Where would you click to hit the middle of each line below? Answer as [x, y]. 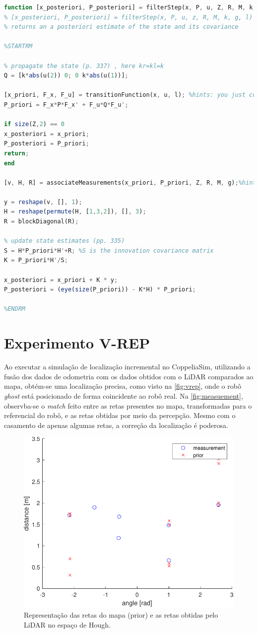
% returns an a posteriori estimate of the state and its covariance [121, 27]
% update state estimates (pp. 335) [64, 241]
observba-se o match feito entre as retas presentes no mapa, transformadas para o [128, 405]
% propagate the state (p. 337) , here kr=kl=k [84, 66]
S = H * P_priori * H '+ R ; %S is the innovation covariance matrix [109, 250]
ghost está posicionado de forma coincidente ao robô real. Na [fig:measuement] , [124, 395]
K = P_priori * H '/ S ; [36, 260]
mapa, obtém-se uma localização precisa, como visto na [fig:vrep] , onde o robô [123, 386]
